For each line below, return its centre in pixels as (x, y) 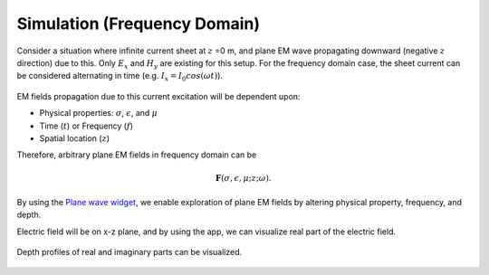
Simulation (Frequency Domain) (139, 24)
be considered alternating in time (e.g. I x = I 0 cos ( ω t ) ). (120, 77)
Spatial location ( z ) (75, 138)
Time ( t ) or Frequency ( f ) (86, 126)
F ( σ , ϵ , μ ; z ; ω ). (243, 178)
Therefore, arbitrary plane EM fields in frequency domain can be (137, 155)
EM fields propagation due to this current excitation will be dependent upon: (158, 96)
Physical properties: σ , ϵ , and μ (99, 113)
